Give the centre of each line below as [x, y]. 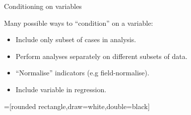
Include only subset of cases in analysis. [76, 39]
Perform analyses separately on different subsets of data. [101, 56]
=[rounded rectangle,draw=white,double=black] [77, 106]
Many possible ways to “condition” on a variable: [79, 23]
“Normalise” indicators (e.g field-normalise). [82, 73]
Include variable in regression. [61, 89]
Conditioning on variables [43, 6]
